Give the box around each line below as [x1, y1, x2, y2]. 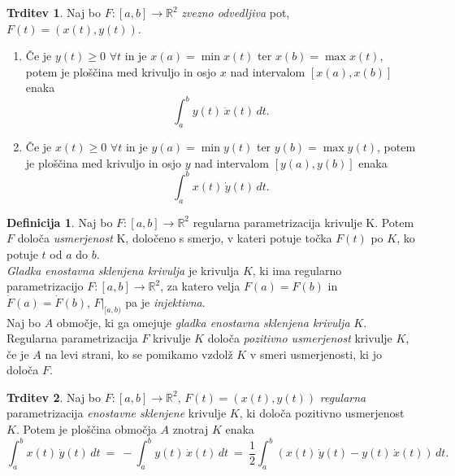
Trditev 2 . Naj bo [6, 388, 102, 405]
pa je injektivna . [125, 293, 206, 310]
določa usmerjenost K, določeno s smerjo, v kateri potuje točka [17, 229, 332, 247]
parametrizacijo [6, 277, 84, 295]
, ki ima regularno [252, 261, 342, 278]
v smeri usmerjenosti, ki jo [249, 345, 382, 362]
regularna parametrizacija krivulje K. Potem [193, 213, 414, 230]
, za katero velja [160, 277, 240, 295]
